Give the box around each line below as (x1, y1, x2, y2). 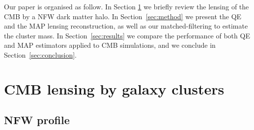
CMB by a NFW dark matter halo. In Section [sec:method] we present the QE (4, 11, 242, 21)
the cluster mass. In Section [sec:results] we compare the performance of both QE (4, 30, 250, 40)
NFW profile (4, 112, 70, 128)
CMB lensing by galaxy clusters (4, 78, 225, 98)
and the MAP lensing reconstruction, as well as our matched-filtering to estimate (4, 21, 248, 31)
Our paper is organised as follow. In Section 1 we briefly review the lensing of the (4, 1, 249, 11)
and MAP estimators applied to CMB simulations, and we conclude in (4, 40, 216, 50)
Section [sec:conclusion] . (4, 49, 77, 60)
